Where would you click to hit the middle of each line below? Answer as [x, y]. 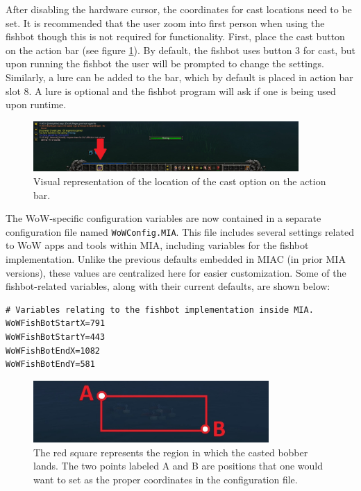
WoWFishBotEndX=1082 [53, 351]
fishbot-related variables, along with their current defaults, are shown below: [168, 286]
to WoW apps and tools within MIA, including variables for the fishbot [157, 245]
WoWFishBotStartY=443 [56, 337]
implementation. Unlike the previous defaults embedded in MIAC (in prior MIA [176, 259]
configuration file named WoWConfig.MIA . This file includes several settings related [180, 231]
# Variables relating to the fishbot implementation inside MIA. [160, 310]
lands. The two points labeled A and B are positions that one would [178, 466]
